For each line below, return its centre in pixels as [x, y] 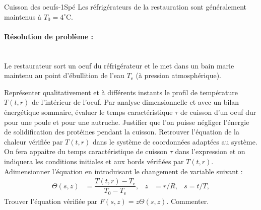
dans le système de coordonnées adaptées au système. [175, 141]
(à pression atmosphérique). [178, 75]
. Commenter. [188, 201]
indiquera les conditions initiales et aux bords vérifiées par [94, 161]
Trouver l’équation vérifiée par [51, 201]
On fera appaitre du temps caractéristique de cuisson [86, 151]
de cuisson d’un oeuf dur [218, 112]
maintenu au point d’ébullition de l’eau [64, 75]
